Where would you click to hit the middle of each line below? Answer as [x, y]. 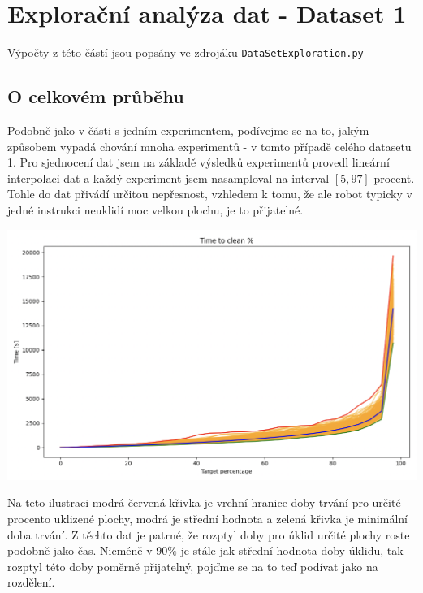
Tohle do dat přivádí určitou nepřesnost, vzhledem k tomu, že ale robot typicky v [210, 194]
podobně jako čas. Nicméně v [80, 550]
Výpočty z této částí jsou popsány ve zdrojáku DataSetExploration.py [186, 52]
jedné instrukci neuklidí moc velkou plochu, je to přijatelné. [155, 209]
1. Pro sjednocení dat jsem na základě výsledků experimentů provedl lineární [199, 162]
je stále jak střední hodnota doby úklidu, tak [292, 550]
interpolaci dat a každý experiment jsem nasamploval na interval [168, 177]
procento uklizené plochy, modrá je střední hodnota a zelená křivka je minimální [207, 518]
